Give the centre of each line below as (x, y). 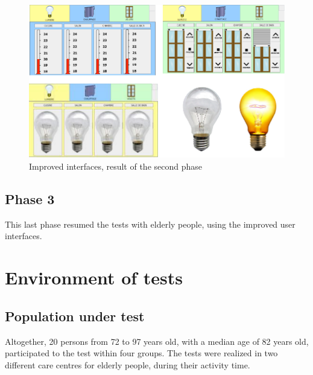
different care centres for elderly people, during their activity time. (128, 364)
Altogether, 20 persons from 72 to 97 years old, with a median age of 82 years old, (157, 341)
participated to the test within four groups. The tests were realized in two (141, 353)
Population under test (75, 316)
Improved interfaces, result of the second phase (116, 166)
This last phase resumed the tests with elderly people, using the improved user (150, 224)
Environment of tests (94, 277)
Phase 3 (30, 198)
